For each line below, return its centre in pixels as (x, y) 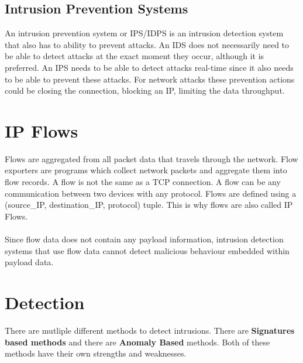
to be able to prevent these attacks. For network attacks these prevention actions (150, 79)
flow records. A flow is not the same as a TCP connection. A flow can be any (143, 182)
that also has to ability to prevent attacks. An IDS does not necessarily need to (147, 44)
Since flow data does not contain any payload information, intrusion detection (144, 239)
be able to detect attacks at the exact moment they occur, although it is (135, 56)
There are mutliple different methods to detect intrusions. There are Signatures (150, 330)
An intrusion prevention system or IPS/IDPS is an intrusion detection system (144, 33)
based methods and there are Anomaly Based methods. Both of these (137, 342)
